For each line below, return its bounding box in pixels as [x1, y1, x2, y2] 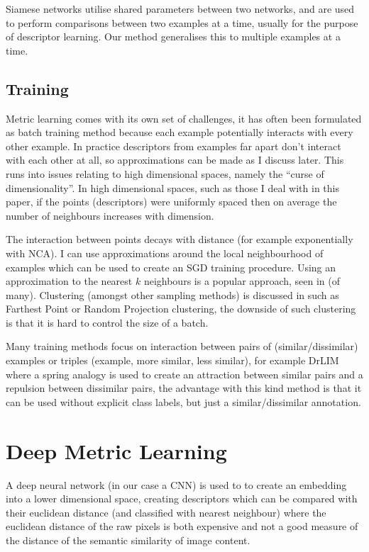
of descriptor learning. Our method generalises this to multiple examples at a [6, 29, 341, 44]
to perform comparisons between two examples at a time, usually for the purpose [6, 15, 358, 30]
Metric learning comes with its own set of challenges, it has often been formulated [6, 111, 362, 125]
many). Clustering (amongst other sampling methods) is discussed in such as [6, 287, 339, 302]
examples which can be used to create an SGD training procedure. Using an [6, 259, 336, 274]
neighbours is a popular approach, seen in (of [143, 274, 341, 288]
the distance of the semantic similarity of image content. [6, 532, 250, 547]
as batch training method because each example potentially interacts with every [6, 125, 353, 140]
